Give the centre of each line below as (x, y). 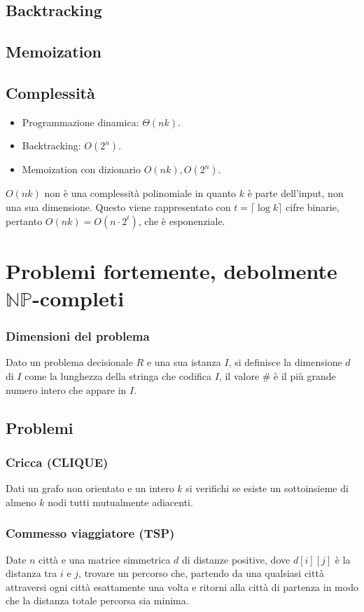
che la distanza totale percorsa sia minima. (97, 600)
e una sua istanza (184, 362)
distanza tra (31, 573)
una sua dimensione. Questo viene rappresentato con (118, 206)
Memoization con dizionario (82, 169)
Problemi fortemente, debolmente (171, 270)
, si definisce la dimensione (285, 362)
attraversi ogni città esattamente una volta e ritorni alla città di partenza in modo (182, 586)
